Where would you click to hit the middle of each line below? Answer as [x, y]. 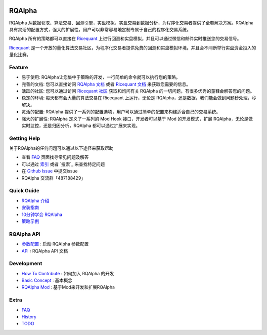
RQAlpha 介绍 [35, 201]
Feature [19, 67]
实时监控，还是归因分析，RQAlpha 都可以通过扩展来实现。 [81, 126]
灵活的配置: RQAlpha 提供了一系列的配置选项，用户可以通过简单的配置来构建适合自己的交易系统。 [121, 112]
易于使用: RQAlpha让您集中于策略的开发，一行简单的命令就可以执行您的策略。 [101, 77]
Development [26, 263]
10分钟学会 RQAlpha [42, 214]
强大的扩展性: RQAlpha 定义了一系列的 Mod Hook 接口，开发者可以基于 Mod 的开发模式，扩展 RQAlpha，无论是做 [137, 119]
